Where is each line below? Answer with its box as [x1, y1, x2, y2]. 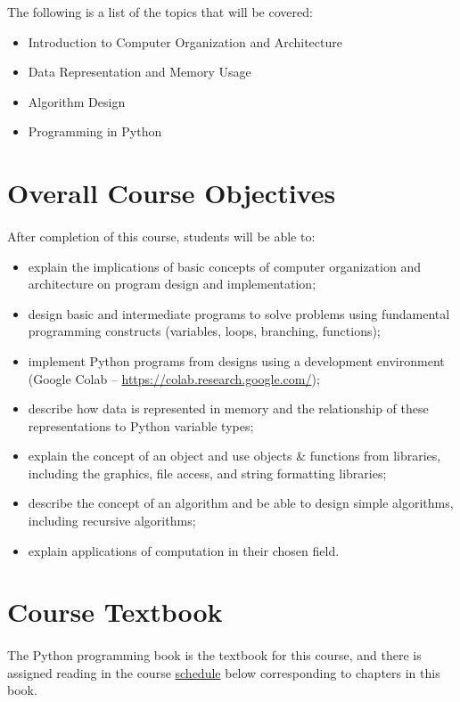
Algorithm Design [28, 92, 126, 110]
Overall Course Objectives [7, 175, 336, 211]
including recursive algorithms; [28, 511, 196, 530]
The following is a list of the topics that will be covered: [7, 3, 313, 20]
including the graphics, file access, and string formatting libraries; [28, 463, 387, 482]
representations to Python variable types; [28, 416, 254, 435]
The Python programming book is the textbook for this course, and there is [7, 646, 422, 665]
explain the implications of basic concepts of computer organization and [28, 257, 421, 275]
